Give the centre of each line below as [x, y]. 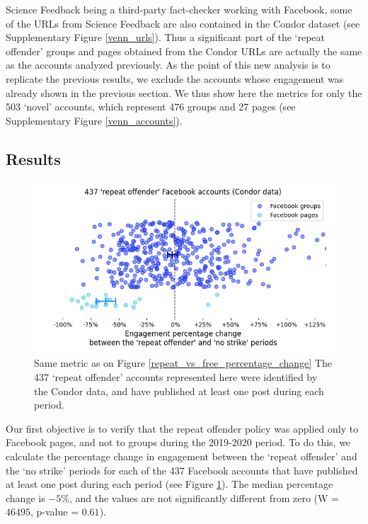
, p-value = [55, 512]
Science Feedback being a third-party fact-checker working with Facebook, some [179, 9]
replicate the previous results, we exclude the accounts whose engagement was [175, 78]
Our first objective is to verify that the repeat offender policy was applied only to [182, 428]
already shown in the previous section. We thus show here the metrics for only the [184, 92]
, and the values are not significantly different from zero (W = [204, 497]
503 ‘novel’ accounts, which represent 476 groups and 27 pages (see [151, 107]
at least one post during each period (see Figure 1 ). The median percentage [169, 484]
